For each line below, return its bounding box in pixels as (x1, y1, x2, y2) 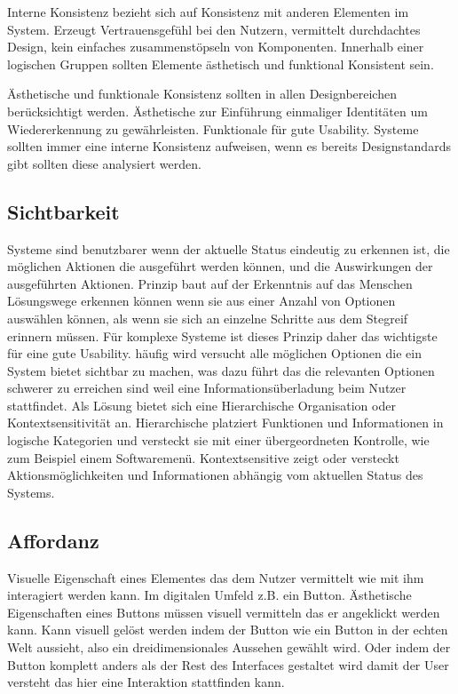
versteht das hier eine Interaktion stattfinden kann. (7, 673, 285, 691)
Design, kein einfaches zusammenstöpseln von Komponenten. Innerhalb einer (7, 37, 424, 56)
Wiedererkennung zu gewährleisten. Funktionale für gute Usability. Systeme (7, 119, 419, 138)
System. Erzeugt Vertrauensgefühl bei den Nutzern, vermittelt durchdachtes (7, 20, 421, 38)
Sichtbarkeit (7, 197, 120, 225)
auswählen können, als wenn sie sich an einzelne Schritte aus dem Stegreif (7, 308, 408, 327)
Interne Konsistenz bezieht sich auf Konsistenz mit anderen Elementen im (7, 3, 409, 20)
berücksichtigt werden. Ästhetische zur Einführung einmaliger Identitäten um (7, 101, 428, 120)
